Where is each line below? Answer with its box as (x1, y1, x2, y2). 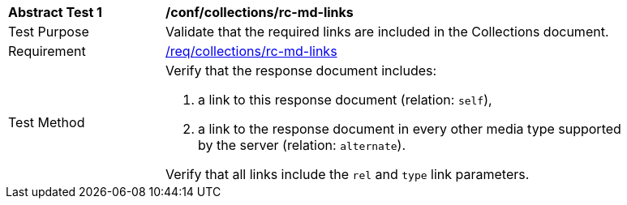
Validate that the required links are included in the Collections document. (165, 23, 609, 40)
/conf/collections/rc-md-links (165, 4, 354, 20)
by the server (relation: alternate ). (198, 137, 406, 153)
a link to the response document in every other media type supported (198, 121, 621, 137)
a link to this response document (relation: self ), (198, 92, 492, 108)
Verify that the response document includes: (165, 62, 437, 79)
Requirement (8, 43, 86, 59)
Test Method (8, 114, 85, 130)
